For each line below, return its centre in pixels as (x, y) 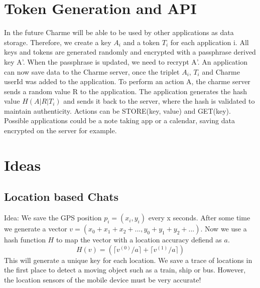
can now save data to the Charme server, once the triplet (92, 71)
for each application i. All (210, 42)
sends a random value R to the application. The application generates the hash (125, 91)
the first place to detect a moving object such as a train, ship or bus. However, (125, 270)
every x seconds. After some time (199, 218)
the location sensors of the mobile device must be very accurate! (103, 280)
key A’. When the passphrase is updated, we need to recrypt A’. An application (126, 61)
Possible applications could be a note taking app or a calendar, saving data (119, 120)
